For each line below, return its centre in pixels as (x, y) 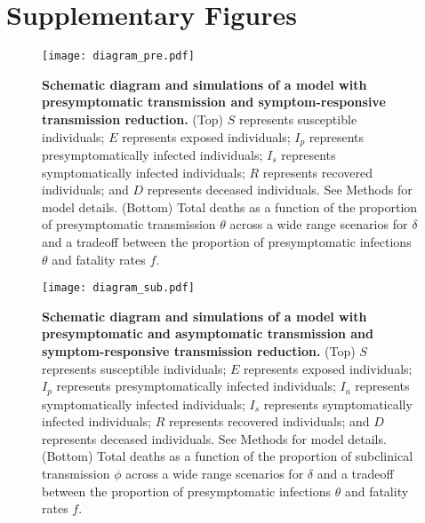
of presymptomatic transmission (129, 224)
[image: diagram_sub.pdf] (118, 288)
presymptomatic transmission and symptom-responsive (214, 102)
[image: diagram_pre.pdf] (118, 56)
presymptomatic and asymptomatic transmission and (208, 333)
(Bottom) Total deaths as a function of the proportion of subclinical (228, 456)
